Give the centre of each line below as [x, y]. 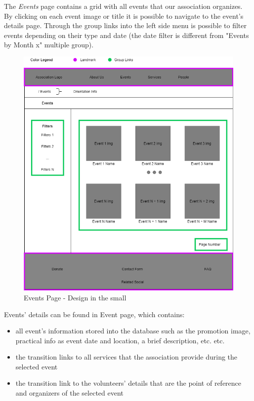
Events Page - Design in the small [75, 297]
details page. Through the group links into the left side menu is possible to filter [125, 25]
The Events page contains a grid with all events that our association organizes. [123, 6]
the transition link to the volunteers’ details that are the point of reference [128, 383]
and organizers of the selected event [69, 393]
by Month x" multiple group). [49, 45]
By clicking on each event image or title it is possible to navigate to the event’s [124, 16]
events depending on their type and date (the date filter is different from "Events [127, 35]
